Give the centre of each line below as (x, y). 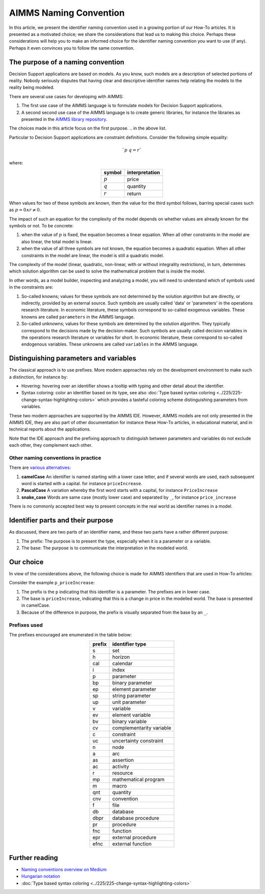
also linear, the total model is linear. (57, 242)
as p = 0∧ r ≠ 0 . (25, 210)
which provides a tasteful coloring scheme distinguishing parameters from (172, 400)
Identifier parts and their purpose (61, 520)
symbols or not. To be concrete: (41, 226)
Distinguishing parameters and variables (73, 358)
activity (121, 767)
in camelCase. (36, 605)
